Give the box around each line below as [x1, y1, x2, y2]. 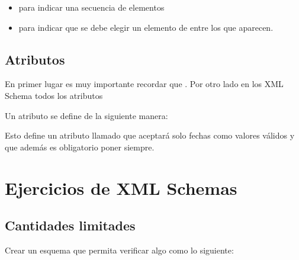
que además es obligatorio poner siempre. [5, 140, 155, 153]
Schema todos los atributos [5, 89, 103, 101]
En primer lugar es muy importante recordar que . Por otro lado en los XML [5, 78, 284, 90]
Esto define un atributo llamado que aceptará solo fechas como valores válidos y [5, 129, 295, 142]
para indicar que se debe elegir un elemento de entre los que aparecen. [18, 21, 274, 33]
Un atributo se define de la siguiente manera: [5, 109, 168, 121]
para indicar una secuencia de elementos [18, 1, 165, 13]
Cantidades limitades [5, 216, 136, 235]
